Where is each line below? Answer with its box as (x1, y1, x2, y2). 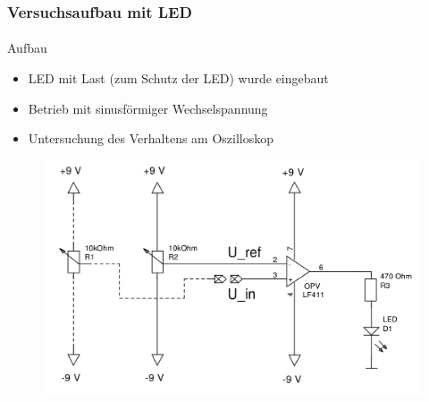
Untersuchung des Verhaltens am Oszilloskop (28, 129, 274, 148)
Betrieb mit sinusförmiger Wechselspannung (28, 98, 268, 117)
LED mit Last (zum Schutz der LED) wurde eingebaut (28, 69, 329, 88)
